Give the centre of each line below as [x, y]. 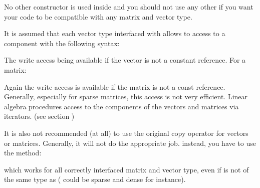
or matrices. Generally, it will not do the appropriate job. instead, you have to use [130, 143]
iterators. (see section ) [39, 116]
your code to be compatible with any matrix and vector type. [98, 16]
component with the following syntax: [62, 43]
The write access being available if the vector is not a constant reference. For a [125, 60]
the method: [23, 153]
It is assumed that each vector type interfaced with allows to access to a [115, 33]
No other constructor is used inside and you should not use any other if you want [129, 7]
